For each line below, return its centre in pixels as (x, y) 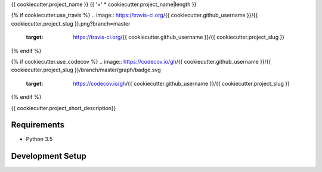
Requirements (38, 125)
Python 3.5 (39, 139)
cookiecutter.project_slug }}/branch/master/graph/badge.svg (86, 70)
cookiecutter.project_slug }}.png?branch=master (71, 23)
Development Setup (49, 156)
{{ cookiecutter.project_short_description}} (64, 108)
